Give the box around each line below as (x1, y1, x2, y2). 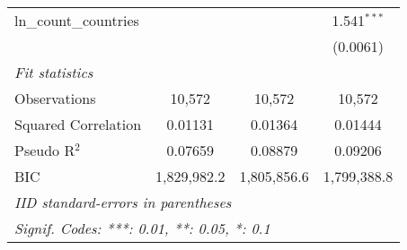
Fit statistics (14, 62, 93, 82)
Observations (14, 88, 96, 108)
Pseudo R (14, 140, 75, 160)
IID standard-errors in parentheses (14, 192, 232, 212)
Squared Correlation (14, 114, 142, 134)
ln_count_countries (14, 10, 139, 30)
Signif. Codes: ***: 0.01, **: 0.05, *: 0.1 (14, 218, 270, 238)
